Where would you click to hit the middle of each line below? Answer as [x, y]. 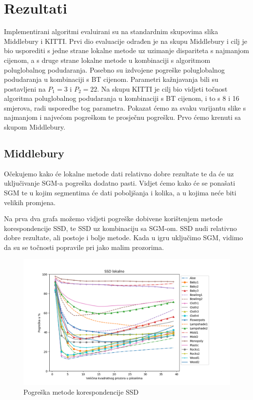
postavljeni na [25, 88]
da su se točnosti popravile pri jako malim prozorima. [84, 247]
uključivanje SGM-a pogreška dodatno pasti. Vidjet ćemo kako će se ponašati [120, 183]
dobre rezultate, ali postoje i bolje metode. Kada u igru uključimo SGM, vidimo [124, 238]
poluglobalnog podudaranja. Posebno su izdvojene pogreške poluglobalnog [114, 69]
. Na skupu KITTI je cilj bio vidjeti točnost [162, 88]
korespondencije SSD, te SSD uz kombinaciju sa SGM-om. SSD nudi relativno [120, 228]
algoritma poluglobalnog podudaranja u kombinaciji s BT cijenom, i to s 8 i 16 [122, 98]
